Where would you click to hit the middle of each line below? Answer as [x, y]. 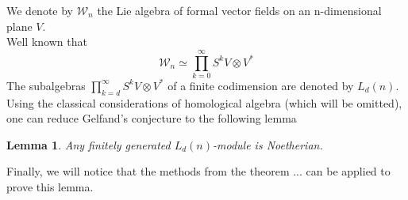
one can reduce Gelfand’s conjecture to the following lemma [152, 118]
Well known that [47, 42]
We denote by [40, 10]
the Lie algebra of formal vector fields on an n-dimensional [239, 10]
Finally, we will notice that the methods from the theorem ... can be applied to [198, 171]
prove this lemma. [50, 187]
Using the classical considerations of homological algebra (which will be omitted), [204, 102]
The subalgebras [46, 85]
